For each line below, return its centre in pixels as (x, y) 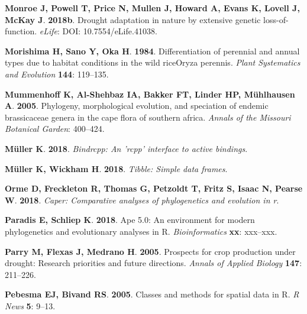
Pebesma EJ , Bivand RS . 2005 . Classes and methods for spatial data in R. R (152, 294)
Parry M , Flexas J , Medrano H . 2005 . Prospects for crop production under (150, 251)
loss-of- (276, 19)
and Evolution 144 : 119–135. (57, 74)
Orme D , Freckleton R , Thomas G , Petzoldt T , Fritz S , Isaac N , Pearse (154, 188)
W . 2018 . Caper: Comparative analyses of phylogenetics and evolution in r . (142, 200)
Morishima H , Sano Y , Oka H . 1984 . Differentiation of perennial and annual (152, 51)
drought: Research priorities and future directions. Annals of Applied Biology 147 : (153, 263)
